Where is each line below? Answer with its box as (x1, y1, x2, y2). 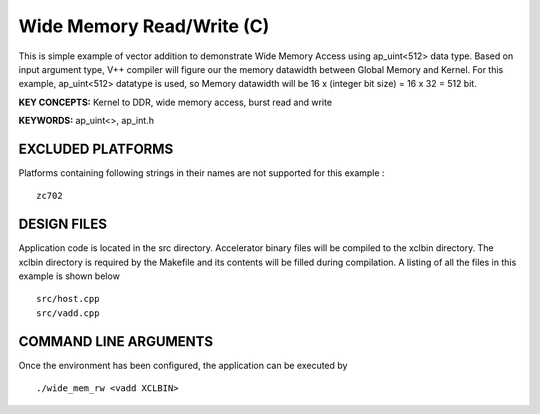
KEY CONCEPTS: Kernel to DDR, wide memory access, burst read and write (18, 96, 333, 108)
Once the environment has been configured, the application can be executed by (18, 359, 348, 371)
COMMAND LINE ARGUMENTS (18, 333, 214, 350)
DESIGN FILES (18, 216, 107, 233)
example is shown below (18, 270, 120, 282)
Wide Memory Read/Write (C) (18, 15, 270, 37)
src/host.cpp (36, 293, 100, 305)
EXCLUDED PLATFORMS (18, 140, 174, 157)
